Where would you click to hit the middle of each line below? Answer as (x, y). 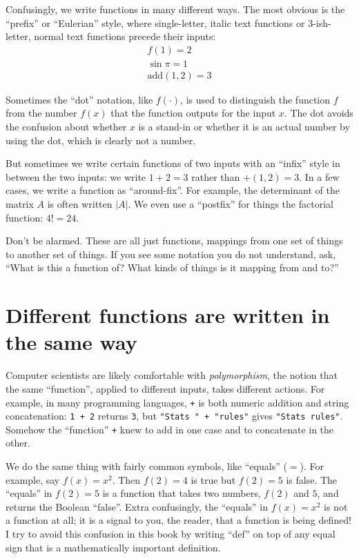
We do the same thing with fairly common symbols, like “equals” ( (146, 466)
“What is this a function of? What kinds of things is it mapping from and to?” (172, 267)
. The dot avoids (319, 113)
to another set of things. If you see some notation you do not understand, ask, (171, 254)
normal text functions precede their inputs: (125, 36)
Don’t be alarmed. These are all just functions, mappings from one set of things (174, 241)
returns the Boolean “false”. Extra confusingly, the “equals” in (137, 506)
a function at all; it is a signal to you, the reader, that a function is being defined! (178, 520)
